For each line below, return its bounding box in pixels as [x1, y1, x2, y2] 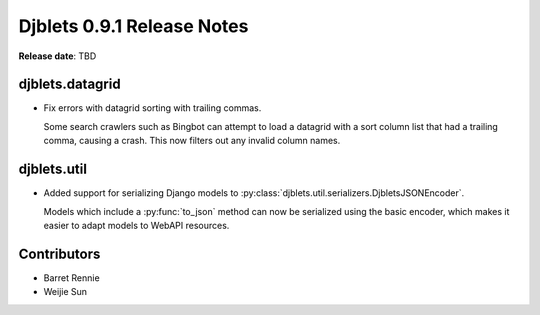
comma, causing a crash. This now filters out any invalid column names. [43, 135, 341, 147]
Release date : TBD [18, 50, 97, 62]
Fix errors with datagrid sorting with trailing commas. [43, 102, 262, 114]
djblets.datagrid [18, 76, 121, 93]
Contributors [18, 245, 101, 262]
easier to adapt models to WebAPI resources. [43, 219, 230, 231]
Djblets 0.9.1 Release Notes [18, 15, 249, 37]
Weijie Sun [43, 286, 88, 298]
